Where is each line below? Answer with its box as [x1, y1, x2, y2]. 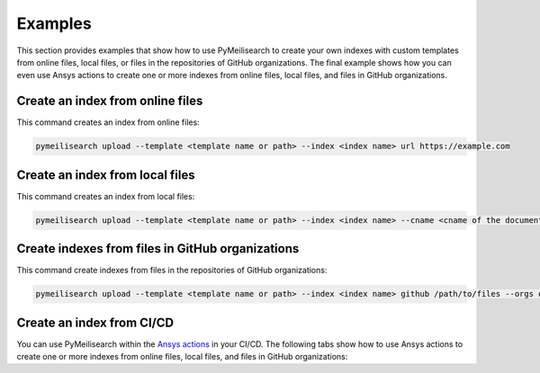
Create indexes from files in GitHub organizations [16, 241, 300, 256]
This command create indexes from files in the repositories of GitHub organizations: [16, 265, 328, 276]
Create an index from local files [16, 167, 195, 182]
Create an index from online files [16, 93, 203, 109]
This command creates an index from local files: [16, 191, 195, 201]
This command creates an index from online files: [16, 117, 200, 128]
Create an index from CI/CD [16, 315, 175, 330]
